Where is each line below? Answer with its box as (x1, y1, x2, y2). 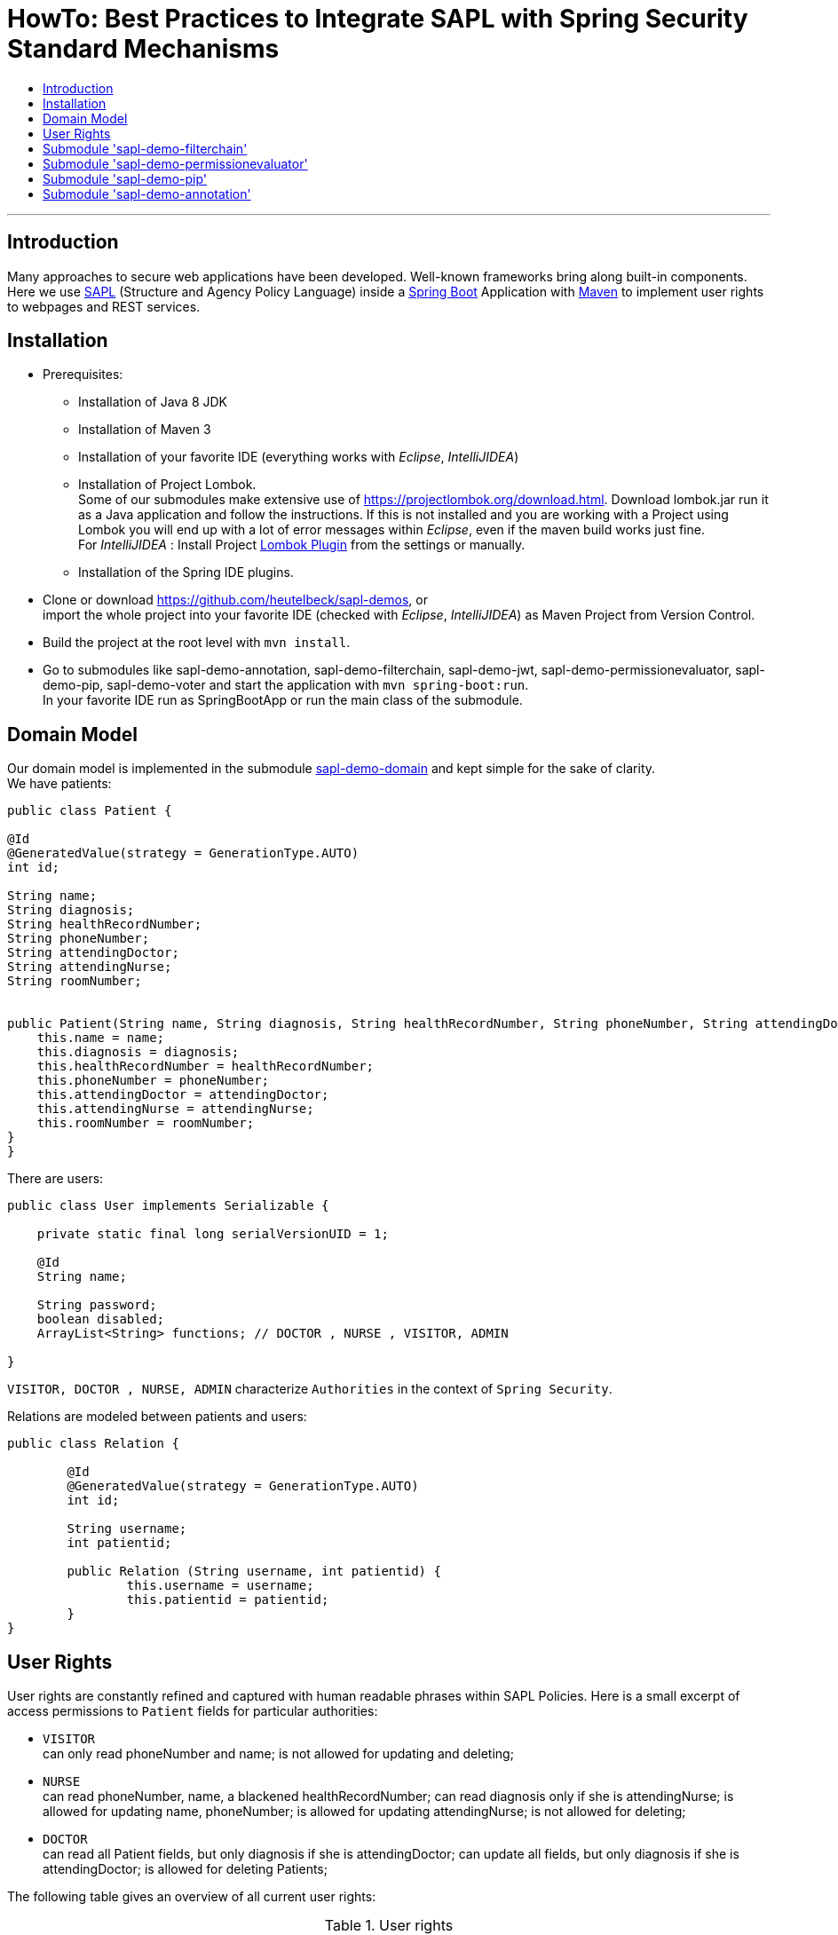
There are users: (7, 1171, 104, 1187)
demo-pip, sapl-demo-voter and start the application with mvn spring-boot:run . (43, 677, 529, 693)
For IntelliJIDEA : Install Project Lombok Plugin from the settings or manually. (78, 537, 526, 553)
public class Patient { (7, 803, 172, 818)
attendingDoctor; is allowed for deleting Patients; (43, 1861, 328, 1877)
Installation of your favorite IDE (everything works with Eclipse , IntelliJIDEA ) (78, 449, 519, 465)
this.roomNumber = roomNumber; (36, 1116, 255, 1131)
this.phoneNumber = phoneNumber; (36, 1073, 270, 1088)
